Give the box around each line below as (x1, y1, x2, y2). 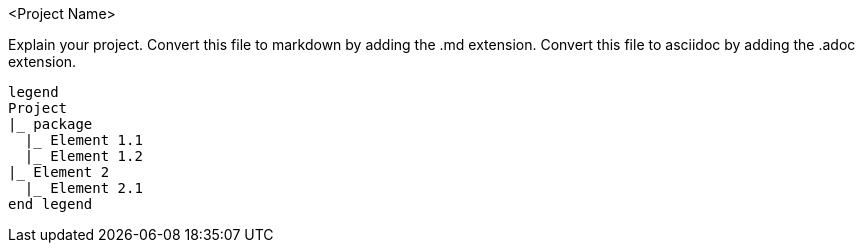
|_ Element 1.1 (24, 132, 143, 148)
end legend (8, 196, 93, 212)
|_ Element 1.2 (24, 148, 143, 164)
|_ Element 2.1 (24, 180, 143, 196)
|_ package (8, 116, 93, 132)
